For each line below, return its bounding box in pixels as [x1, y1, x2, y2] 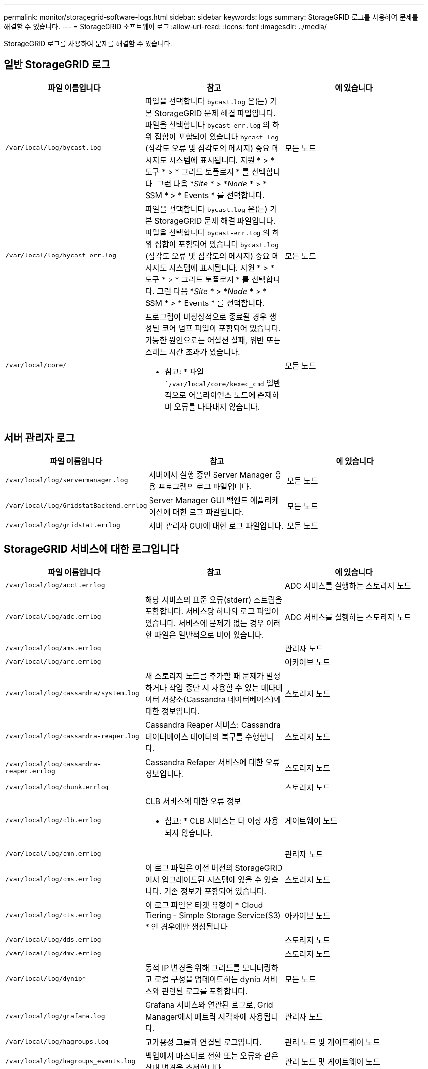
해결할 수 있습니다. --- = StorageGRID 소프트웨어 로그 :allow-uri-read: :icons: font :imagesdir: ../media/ [4, 23, 327, 31]
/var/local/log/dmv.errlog [5, 950, 101, 957]
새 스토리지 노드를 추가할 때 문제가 [145, 671, 264, 681]
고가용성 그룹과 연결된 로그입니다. [145, 1037, 262, 1047]
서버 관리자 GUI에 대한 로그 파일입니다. [149, 520, 284, 531]
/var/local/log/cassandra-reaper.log [5, 732, 139, 740]
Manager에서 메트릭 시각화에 [145, 1011, 247, 1022]
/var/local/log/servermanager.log [5, 476, 128, 484]
